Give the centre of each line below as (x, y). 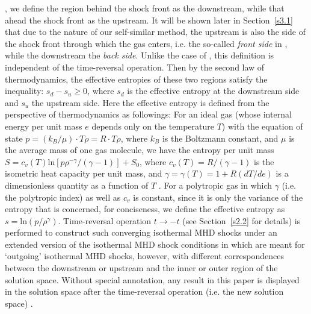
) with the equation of (262, 126)
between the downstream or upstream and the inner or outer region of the (141, 268)
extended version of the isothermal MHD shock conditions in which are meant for (155, 244)
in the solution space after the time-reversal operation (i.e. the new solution (144, 291)
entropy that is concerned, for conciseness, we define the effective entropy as (145, 209)
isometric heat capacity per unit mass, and (84, 173)
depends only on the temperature (153, 126)
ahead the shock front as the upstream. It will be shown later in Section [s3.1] (149, 20)
